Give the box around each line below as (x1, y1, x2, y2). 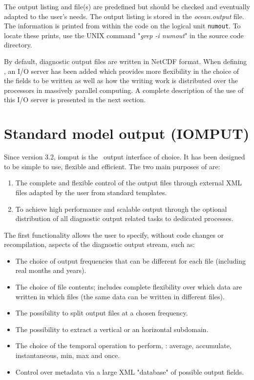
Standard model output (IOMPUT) (4, 123, 250, 143)
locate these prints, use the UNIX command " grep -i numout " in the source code (4, 30, 244, 40)
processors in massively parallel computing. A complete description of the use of (4, 85, 244, 95)
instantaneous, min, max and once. (15, 350, 120, 360)
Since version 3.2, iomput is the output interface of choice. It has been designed (4, 152, 245, 162)
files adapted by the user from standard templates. (15, 187, 167, 197)
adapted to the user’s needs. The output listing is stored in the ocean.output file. (4, 11, 244, 21)
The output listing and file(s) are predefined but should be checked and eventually (4, 1, 250, 11)
